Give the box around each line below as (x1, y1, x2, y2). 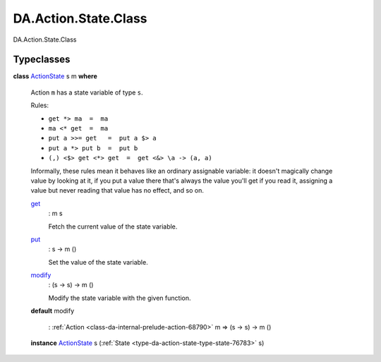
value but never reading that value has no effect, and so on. (30, 186, 204, 195)
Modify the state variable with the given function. (48, 294, 191, 302)
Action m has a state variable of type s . (30, 88, 144, 97)
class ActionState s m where (13, 72, 98, 80)
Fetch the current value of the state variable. (48, 222, 178, 231)
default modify (30, 307, 75, 315)
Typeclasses (13, 54, 71, 66)
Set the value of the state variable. (48, 258, 148, 266)
